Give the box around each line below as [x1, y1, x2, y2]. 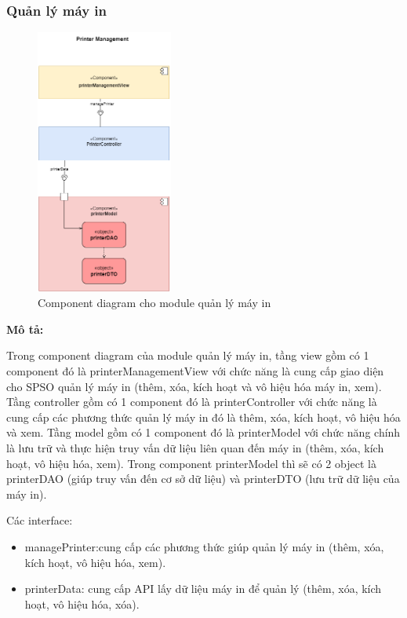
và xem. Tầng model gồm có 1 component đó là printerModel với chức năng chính [6, 424, 401, 441]
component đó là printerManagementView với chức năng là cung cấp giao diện [6, 363, 384, 379]
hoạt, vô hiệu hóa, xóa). [24, 595, 140, 612]
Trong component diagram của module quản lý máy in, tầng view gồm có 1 [6, 347, 369, 364]
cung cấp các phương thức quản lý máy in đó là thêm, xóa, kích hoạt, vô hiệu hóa [6, 408, 401, 425]
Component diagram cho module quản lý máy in [38, 294, 271, 311]
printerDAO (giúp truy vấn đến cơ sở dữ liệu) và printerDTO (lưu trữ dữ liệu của [6, 470, 400, 487]
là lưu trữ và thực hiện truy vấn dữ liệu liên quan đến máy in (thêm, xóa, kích [6, 439, 384, 455]
